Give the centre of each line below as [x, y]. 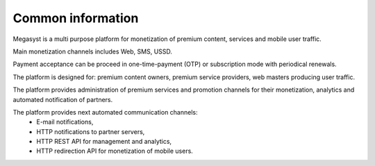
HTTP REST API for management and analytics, [104, 142]
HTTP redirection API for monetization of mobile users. [115, 151]
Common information [76, 18]
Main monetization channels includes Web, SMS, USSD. [93, 51]
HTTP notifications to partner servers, [91, 131]
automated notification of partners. [63, 99]
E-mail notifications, [65, 122]
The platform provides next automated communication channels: [105, 112]
